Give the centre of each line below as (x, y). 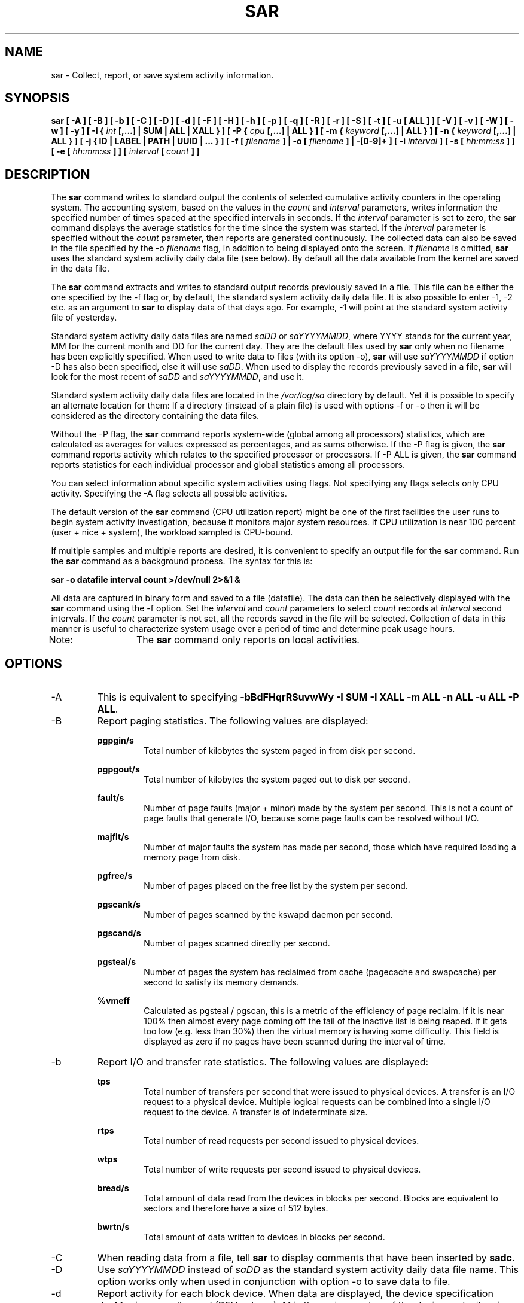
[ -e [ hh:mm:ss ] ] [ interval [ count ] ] (125, 151)
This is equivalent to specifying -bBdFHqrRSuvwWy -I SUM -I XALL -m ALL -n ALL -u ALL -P (308, 697)
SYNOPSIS (37, 98)
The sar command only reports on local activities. (248, 640)
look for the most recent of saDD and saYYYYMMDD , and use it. (178, 377)
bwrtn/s (113, 1227)
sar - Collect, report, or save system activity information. (162, 75)
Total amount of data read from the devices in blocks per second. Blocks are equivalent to (321, 1198)
